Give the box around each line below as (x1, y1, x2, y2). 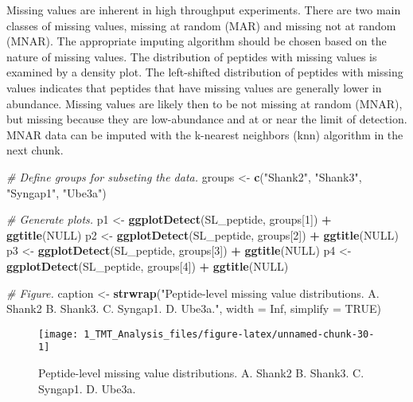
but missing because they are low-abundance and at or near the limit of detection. (6, 111, 407, 127)
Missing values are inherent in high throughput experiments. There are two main (6, 2, 401, 18)
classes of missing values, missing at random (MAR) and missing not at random (6, 17, 396, 33)
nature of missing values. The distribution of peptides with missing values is (6, 48, 377, 64)
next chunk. (6, 142, 64, 158)
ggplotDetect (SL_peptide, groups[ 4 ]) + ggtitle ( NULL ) (6, 257, 289, 274)
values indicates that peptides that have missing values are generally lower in (6, 79, 382, 96)
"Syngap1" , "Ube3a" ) (6, 184, 107, 201)
